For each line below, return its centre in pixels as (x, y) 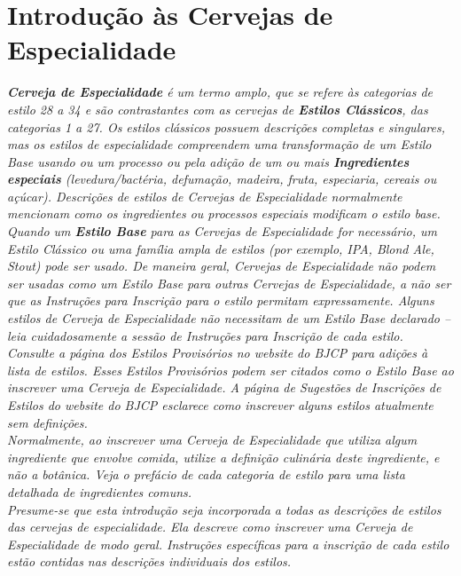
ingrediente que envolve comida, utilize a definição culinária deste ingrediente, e (223, 457)
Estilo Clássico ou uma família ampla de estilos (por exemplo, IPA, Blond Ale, (221, 248)
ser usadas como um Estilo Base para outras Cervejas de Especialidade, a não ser (229, 283)
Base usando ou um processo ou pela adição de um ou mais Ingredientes (208, 161)
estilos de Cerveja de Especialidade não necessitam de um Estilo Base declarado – (229, 318)
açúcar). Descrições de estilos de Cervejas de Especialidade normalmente (205, 196)
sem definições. (47, 422)
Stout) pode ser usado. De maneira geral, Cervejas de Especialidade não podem (222, 266)
